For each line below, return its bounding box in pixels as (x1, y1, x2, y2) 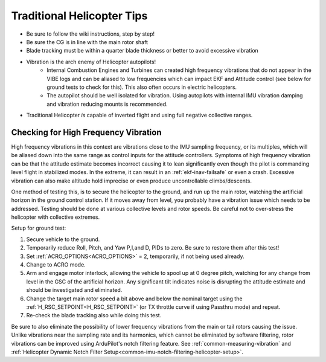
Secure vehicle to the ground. (26, 236, 100, 243)
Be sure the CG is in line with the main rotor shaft (26, 38, 148, 45)
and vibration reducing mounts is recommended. (46, 100, 168, 108)
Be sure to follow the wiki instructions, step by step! (26, 30, 155, 37)
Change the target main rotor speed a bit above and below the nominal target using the (26, 295, 243, 302)
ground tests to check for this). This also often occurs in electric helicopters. (46, 83, 237, 91)
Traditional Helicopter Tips (11, 9, 148, 22)
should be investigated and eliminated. (26, 286, 123, 294)
